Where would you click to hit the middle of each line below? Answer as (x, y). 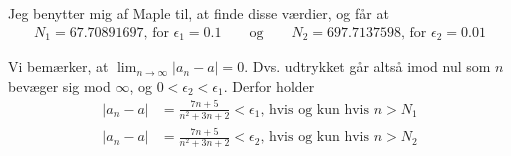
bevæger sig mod (59, 85)
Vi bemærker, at (58, 66)
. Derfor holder (269, 85)
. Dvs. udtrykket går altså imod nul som (367, 66)
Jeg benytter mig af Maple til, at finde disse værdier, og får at (198, 13)
